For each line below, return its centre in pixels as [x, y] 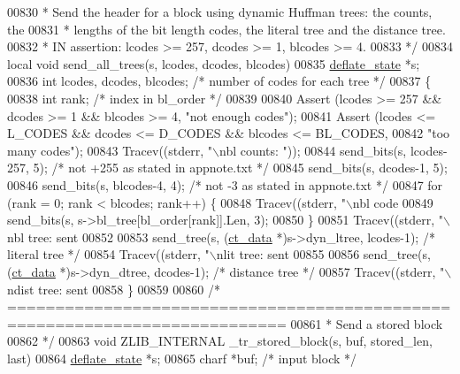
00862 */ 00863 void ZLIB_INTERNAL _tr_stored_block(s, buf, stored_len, [220, 341]
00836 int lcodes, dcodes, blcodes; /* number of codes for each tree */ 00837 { [219, 81]
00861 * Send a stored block [367, 323]
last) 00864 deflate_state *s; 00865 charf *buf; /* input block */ [182, 358]
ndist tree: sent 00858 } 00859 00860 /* [114, 289]
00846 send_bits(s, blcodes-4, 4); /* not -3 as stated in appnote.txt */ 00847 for [225, 184]
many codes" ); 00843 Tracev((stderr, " [110, 150]
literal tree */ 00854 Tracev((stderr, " [108, 254]
